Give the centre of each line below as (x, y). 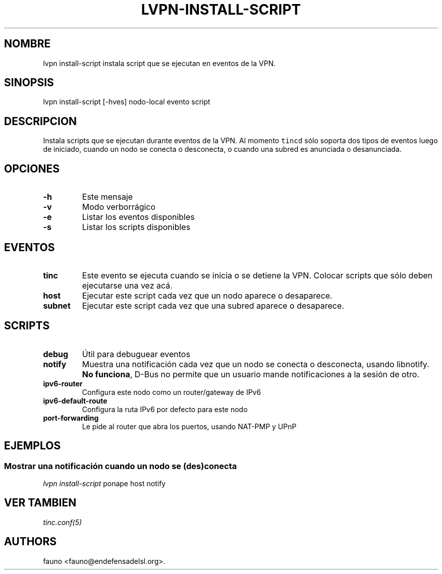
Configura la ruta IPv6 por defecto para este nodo (165, 409)
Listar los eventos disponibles (138, 217)
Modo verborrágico (119, 207)
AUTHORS (31, 542)
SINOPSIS (29, 83)
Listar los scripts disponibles (136, 227)
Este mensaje (107, 197)
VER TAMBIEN (40, 503)
